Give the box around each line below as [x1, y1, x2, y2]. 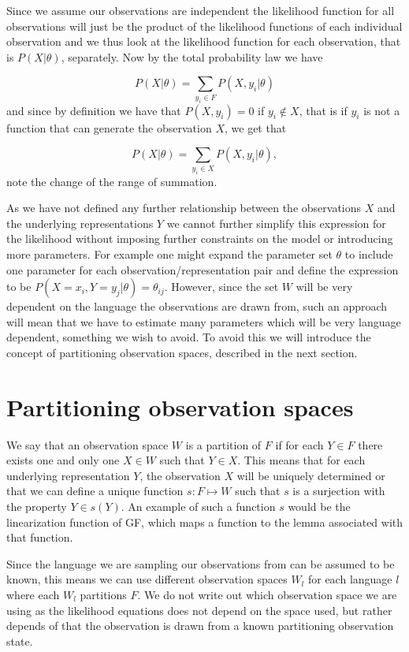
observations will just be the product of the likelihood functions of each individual [6, 17, 403, 34]
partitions [80, 586, 127, 602]
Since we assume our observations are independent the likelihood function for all [6, 2, 395, 18]
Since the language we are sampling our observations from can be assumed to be [6, 555, 395, 572]
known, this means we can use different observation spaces [6, 571, 288, 587]
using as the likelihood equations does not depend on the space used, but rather [6, 602, 392, 618]
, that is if [299, 102, 348, 118]
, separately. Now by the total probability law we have [61, 48, 323, 65]
